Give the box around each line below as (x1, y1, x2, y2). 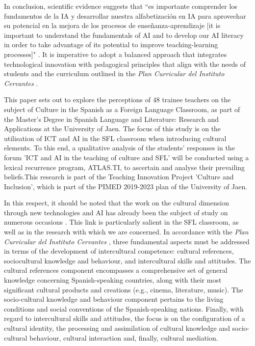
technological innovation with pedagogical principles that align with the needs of (4, 58, 246, 69)
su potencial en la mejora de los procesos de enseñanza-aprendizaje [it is (4, 20, 221, 30)
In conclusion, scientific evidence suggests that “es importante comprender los (4, 1, 237, 11)
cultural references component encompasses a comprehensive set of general (4, 265, 228, 275)
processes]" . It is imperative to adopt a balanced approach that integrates (4, 49, 227, 59)
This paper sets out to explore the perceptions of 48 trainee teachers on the (4, 94, 231, 105)
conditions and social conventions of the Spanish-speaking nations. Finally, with (4, 303, 244, 314)
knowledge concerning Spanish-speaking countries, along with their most (4, 275, 222, 285)
